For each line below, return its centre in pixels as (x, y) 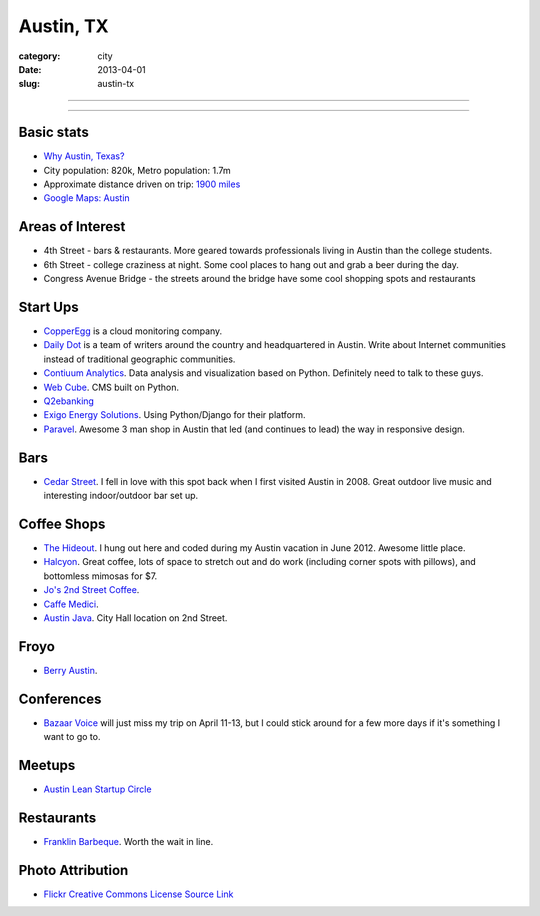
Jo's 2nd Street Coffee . (91, 590)
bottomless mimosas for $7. (100, 576)
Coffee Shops (62, 523)
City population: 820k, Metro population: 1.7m (137, 170)
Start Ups (48, 306)
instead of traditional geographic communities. (139, 359)
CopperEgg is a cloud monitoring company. (133, 331)
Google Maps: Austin (86, 198)
